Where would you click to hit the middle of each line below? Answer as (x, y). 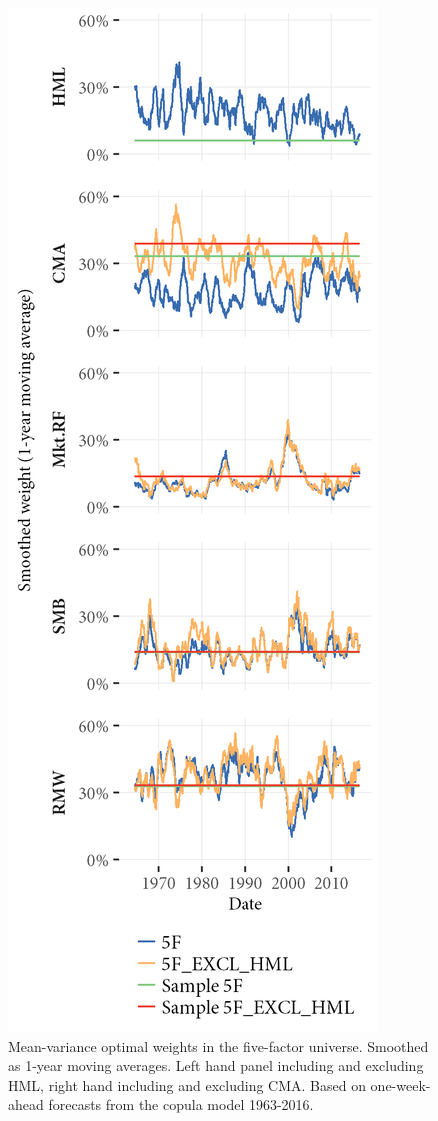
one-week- (400, 1084)
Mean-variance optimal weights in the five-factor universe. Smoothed (218, 1045)
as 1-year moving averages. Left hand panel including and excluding (216, 1065)
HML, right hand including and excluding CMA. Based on (187, 1084)
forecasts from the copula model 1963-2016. (181, 1104)
